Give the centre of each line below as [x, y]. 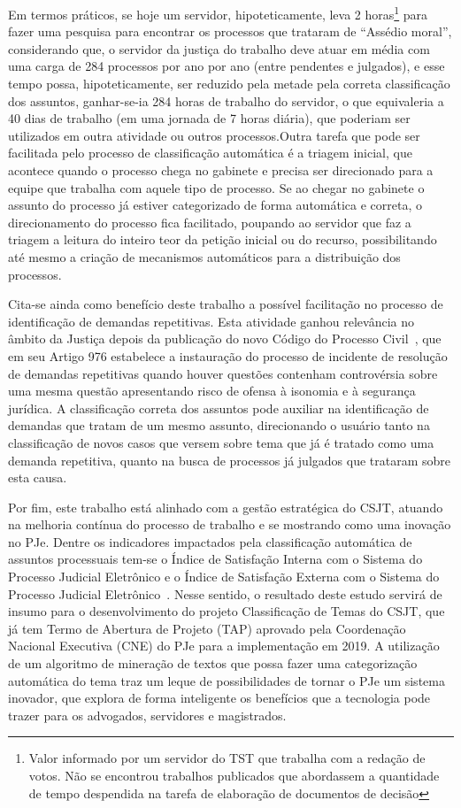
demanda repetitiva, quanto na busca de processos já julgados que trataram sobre [229, 460]
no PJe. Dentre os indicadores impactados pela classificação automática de [210, 541]
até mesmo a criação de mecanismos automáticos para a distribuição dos [204, 256]
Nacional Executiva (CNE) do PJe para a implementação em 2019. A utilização [224, 646]
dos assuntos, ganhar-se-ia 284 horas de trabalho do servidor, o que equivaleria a [226, 100]
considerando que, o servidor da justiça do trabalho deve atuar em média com [219, 48]
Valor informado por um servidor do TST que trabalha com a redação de [227, 758]
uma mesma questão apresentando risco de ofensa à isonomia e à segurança [212, 391]
